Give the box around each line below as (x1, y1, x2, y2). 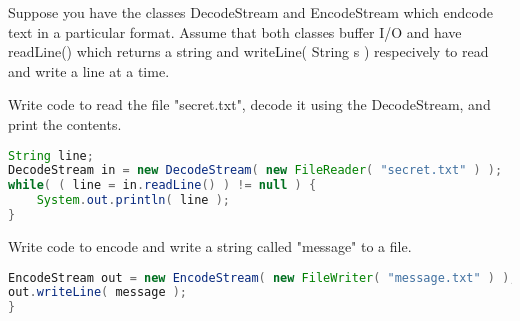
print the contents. (8, 113, 122, 134)
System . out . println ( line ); (36, 193, 230, 208)
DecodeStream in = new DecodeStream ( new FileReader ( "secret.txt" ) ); (8, 163, 503, 178)
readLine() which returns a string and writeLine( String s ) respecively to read (8, 41, 489, 62)
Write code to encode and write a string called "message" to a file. (8, 235, 412, 256)
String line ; (8, 148, 94, 163)
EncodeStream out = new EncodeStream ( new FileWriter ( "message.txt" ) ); (8, 270, 517, 285)
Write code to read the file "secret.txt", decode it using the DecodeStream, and (8, 94, 491, 115)
